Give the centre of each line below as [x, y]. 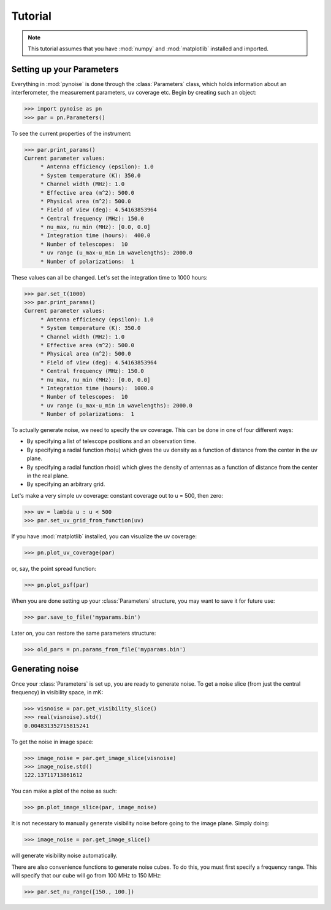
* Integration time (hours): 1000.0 [97, 388]
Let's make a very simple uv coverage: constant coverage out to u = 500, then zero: [117, 495]
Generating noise [45, 669]
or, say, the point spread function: [54, 569]
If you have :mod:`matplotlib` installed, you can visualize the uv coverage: [104, 536]
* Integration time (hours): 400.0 [95, 236]
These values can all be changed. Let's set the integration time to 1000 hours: [109, 277]
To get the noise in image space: [52, 742]
